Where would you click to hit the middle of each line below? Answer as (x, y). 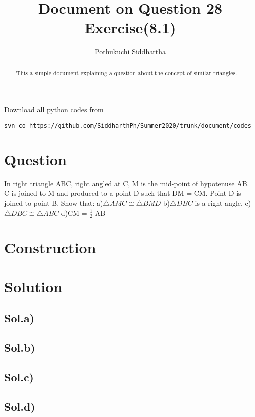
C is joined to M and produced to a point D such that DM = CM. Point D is (123, 193)
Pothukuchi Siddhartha (130, 52)
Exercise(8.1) (130, 28)
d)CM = (74, 212)
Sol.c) (19, 377)
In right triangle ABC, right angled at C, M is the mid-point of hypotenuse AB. (127, 183)
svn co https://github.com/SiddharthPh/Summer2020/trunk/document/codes (128, 126)
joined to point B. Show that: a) (54, 203)
